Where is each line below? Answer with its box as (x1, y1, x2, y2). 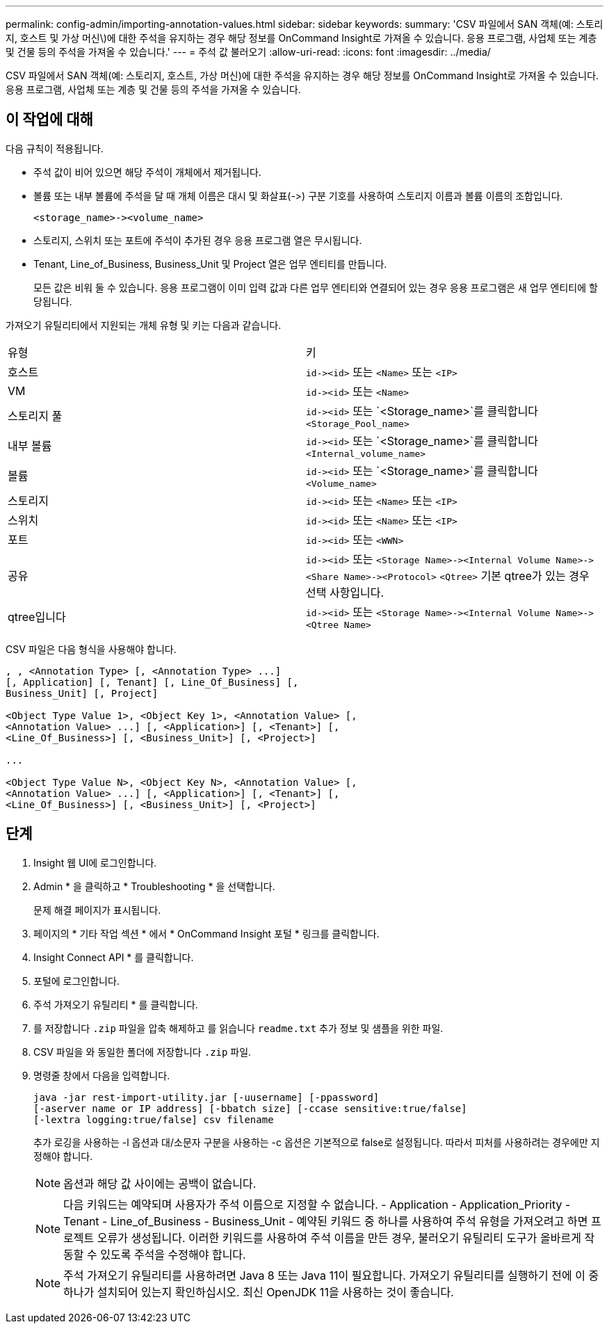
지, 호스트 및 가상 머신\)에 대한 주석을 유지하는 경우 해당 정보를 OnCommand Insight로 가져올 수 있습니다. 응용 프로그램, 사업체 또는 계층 (6, 32, 597, 44)
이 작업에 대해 (6, 111, 93, 129)
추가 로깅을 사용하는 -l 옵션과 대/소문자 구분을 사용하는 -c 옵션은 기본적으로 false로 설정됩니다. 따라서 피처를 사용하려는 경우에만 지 (33, 1136, 600, 1148)
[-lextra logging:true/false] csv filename (33, 1113, 274, 1125)
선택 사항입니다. (306, 585, 384, 599)
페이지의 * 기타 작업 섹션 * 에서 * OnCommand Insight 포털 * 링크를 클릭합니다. (33, 927, 380, 940)
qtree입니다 (8, 610, 66, 625)
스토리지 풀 (8, 409, 63, 424)
